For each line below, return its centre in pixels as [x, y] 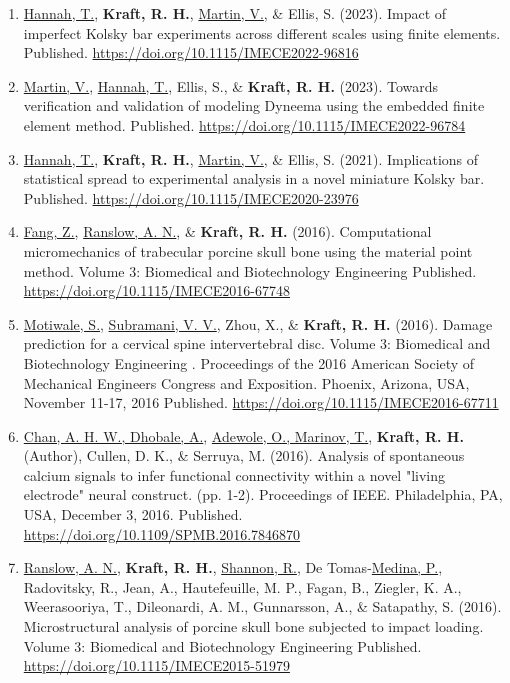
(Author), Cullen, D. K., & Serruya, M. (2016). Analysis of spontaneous [244, 455]
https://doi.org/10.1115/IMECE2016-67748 [156, 290]
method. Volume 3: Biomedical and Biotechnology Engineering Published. [250, 270]
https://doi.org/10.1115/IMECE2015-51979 [156, 665]
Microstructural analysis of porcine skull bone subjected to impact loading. [253, 626]
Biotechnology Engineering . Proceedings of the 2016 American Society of [249, 362]
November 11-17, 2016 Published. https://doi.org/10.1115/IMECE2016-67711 [261, 402]
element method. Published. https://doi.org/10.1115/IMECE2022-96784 [244, 124]
